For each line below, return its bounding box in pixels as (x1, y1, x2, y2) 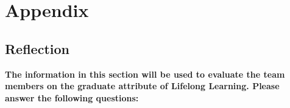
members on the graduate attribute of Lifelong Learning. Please (5, 79, 280, 92)
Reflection (5, 39, 69, 58)
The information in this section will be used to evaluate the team (5, 67, 285, 80)
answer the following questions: (5, 91, 139, 104)
